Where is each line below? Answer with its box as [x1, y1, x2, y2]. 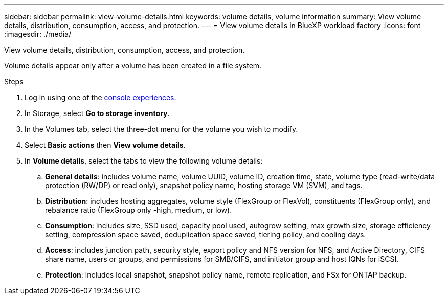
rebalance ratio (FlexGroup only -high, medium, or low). [45, 205, 232, 214]
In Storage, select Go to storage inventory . [25, 109, 170, 118]
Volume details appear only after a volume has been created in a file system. [4, 61, 262, 70]
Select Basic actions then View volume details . [25, 141, 186, 149]
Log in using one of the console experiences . [25, 93, 176, 102]
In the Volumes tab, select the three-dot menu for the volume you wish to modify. [25, 125, 298, 133]
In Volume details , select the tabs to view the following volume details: [25, 156, 263, 165]
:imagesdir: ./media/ [4, 30, 72, 38]
